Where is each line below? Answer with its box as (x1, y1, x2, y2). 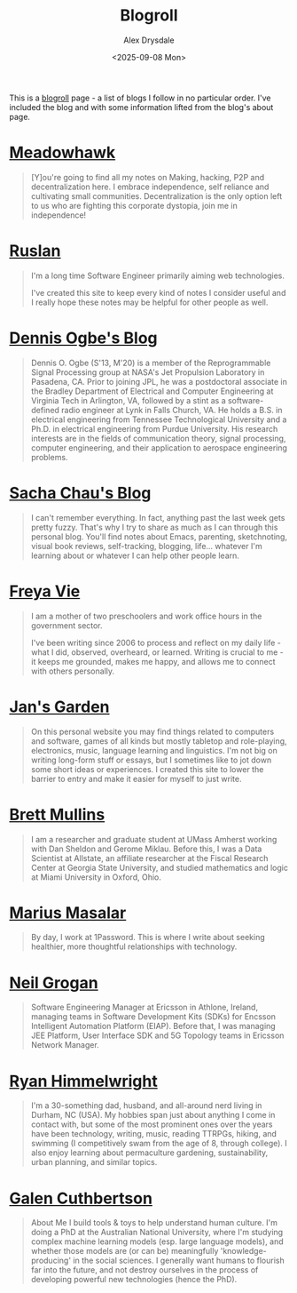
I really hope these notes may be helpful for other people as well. (30, 297, 269, 307)
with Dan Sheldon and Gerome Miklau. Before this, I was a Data (30, 843, 262, 854)
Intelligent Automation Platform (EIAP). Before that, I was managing (30, 1021, 277, 1032)
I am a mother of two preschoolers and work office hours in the (30, 611, 262, 621)
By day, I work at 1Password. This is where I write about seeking (30, 932, 266, 943)
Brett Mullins (9, 804, 106, 825)
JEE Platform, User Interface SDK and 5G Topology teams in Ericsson (30, 1030, 285, 1041)
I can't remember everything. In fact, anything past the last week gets (30, 512, 285, 523)
